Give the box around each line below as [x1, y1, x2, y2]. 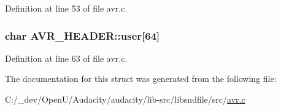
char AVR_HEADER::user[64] [5, 28, 160, 43]
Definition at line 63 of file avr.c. [5, 51, 128, 64]
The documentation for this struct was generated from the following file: [5, 72, 277, 85]
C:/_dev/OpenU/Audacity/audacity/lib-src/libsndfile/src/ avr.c [5, 93, 245, 105]
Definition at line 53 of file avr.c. [5, 2, 128, 14]
